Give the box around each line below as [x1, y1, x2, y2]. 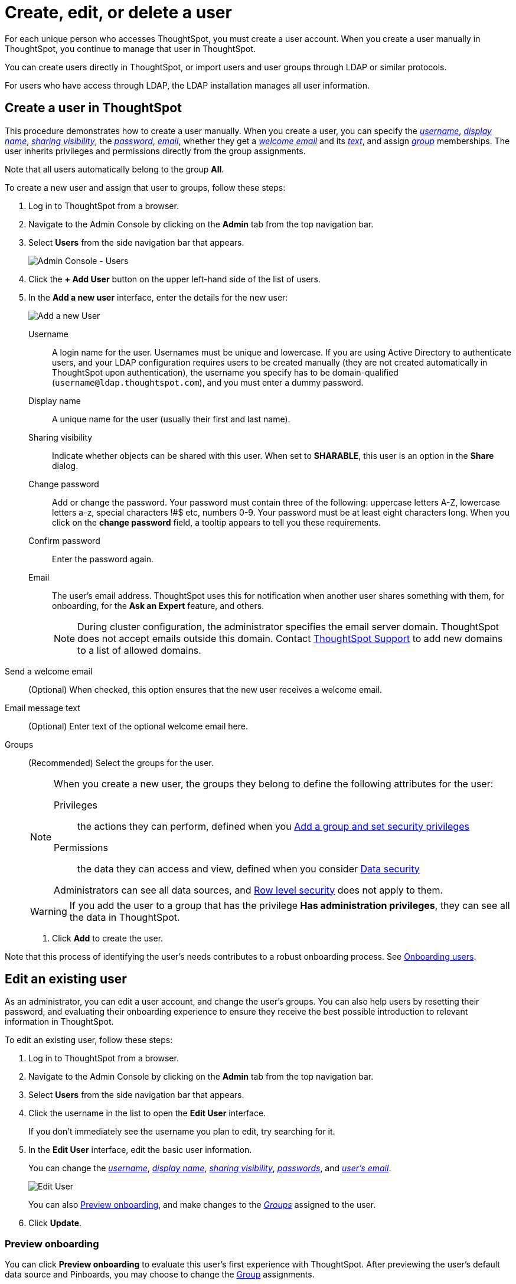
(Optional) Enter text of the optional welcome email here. [28, 721, 248, 731]
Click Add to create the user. [52, 933, 164, 943]
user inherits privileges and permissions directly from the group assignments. [5, 145, 306, 156]
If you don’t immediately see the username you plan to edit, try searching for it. [28, 1126, 335, 1137]
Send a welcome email [5, 666, 93, 676]
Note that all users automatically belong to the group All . [5, 164, 224, 174]
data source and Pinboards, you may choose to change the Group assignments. [5, 1269, 315, 1280]
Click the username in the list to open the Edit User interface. [28, 1108, 266, 1119]
